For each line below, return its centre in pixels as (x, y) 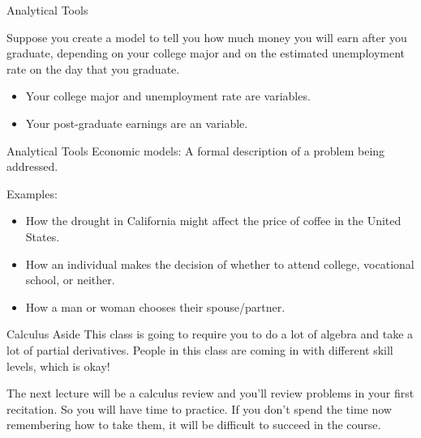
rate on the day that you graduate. (93, 68)
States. (43, 236)
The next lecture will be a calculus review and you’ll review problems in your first (210, 393)
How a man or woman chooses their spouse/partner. (155, 306)
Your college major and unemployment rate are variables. (168, 96)
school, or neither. (70, 280)
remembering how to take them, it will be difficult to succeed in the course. (194, 425)
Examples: (32, 193)
